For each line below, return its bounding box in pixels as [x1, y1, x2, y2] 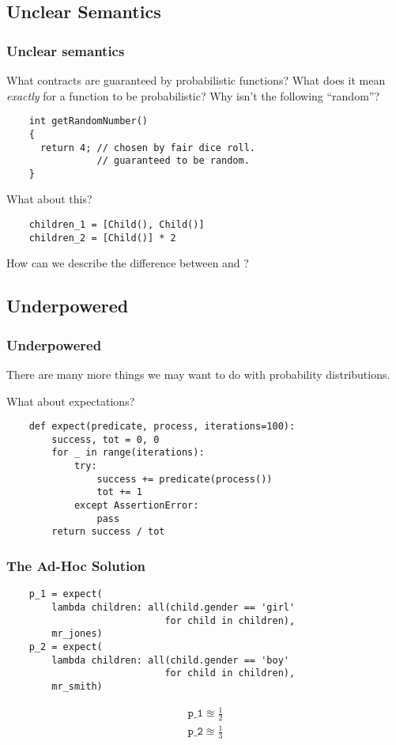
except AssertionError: [74, 500, 199, 512]
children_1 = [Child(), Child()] [28, 219, 205, 231]
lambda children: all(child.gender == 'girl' [51, 601, 296, 613]
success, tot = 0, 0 [51, 433, 160, 445]
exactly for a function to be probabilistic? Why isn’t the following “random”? [6, 87, 380, 104]
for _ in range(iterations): [51, 447, 205, 459]
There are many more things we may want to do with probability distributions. [6, 365, 390, 382]
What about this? [6, 191, 92, 207]
